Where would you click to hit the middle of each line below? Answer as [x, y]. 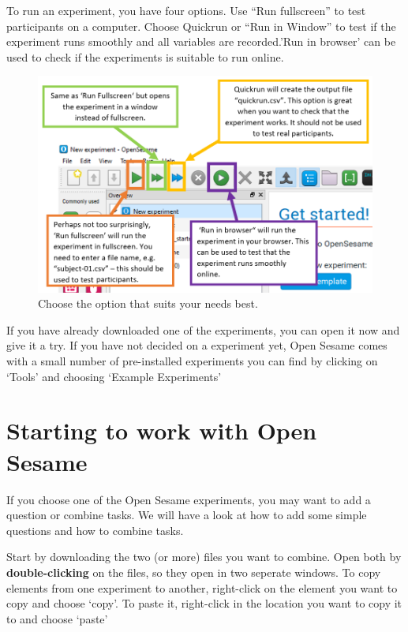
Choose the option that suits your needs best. [148, 303]
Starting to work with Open [162, 430]
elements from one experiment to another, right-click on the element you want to [202, 587]
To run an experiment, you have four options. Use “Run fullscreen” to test [186, 10]
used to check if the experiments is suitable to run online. [145, 56]
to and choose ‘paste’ [57, 618]
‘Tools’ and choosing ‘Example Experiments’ [114, 376]
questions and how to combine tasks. [95, 530]
